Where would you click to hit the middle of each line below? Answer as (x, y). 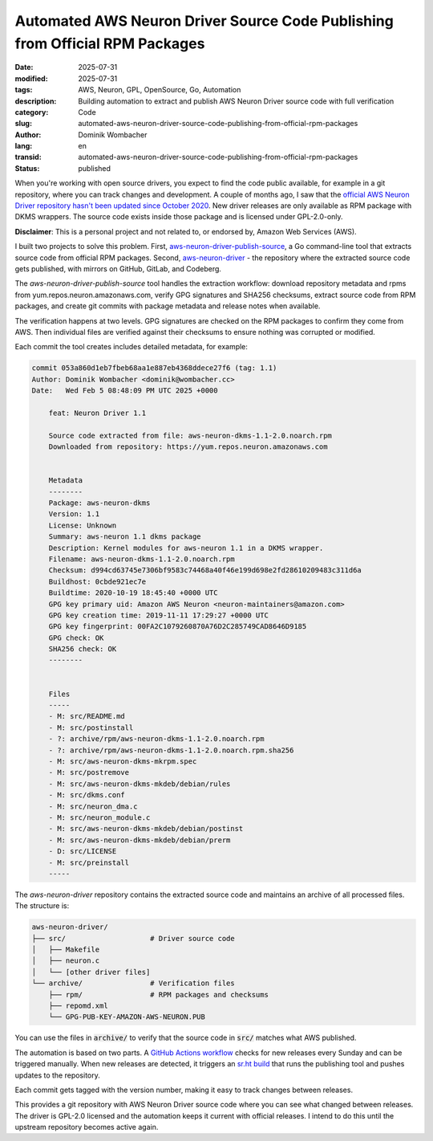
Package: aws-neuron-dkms (99, 503)
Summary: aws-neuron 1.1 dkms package (125, 537)
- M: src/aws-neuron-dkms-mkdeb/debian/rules (140, 784)
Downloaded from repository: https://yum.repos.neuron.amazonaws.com (188, 447)
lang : (24, 146)
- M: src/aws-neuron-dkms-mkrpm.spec (123, 761)
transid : (28, 157)
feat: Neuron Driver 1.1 (97, 413)
